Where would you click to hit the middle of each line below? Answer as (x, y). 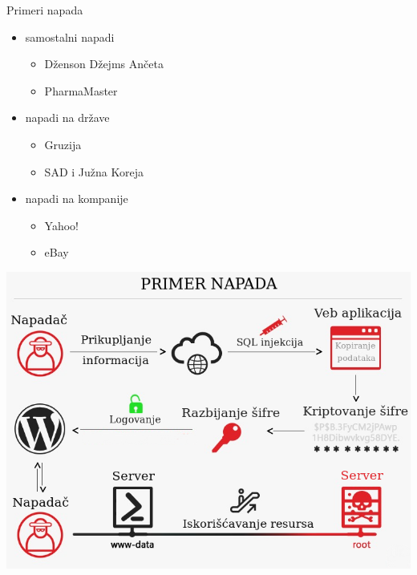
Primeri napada (45, 10)
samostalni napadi (70, 36)
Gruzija (63, 144)
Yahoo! (61, 225)
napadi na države (67, 117)
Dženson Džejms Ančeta (104, 64)
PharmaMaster (81, 90)
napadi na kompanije (77, 198)
